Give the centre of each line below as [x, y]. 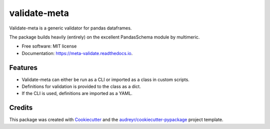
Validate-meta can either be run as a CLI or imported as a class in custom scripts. [105, 79]
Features [23, 67]
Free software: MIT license [49, 46]
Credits [21, 108]
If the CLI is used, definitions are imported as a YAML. [77, 93]
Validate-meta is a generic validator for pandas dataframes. [70, 28]
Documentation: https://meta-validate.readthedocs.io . [77, 53]
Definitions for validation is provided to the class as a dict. [81, 86]
